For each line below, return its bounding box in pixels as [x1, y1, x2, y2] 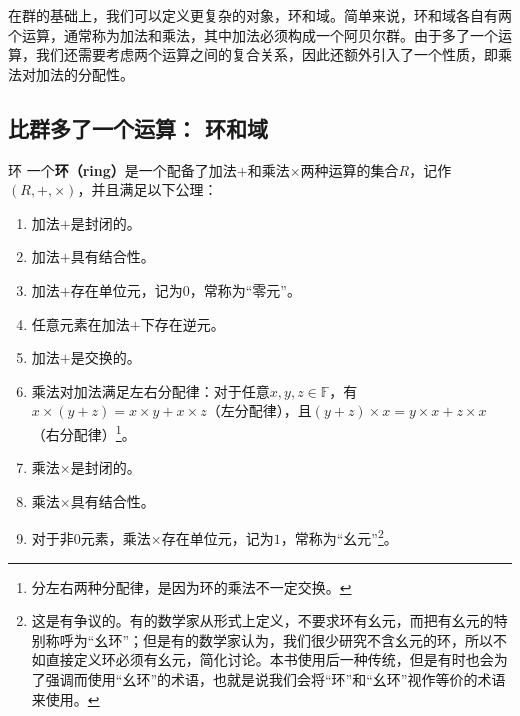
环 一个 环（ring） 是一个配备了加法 [8, 159, 237, 180]
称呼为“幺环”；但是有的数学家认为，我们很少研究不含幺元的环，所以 [45, 629, 494, 650]
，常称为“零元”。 [189, 279, 301, 300]
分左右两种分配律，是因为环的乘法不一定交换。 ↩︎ [31, 576, 352, 597]
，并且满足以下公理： [77, 179, 218, 200]
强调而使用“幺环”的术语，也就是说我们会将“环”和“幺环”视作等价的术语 [45, 668, 506, 689]
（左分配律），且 [206, 400, 312, 421]
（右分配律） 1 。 [31, 420, 136, 444]
